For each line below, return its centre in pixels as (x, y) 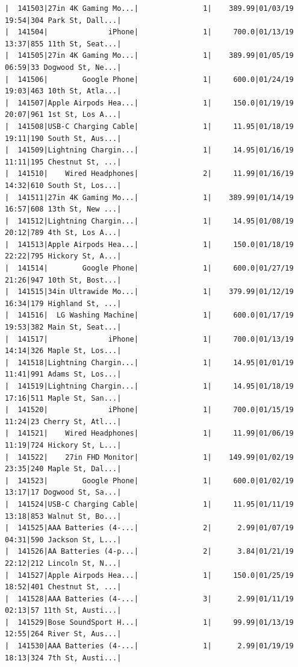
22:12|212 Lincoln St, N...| (63, 563)
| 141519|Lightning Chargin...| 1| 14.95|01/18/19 (149, 386)
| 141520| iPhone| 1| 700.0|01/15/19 (149, 410)
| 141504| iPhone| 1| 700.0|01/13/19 (149, 32)
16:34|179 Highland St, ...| (63, 303)
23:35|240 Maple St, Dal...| (63, 469)
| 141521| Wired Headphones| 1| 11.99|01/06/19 (149, 434)
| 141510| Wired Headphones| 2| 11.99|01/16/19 (149, 174)
